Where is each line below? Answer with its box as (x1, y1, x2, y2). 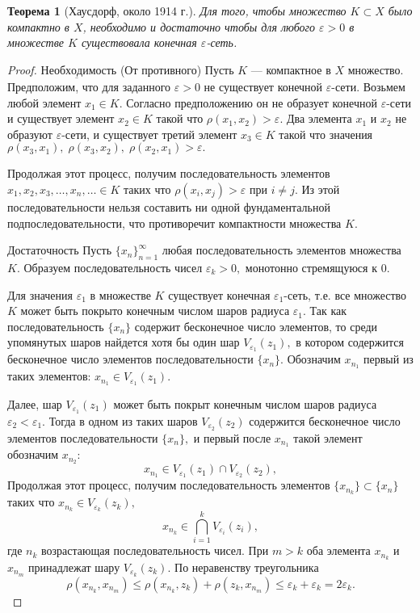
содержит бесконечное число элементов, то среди (134, 317, 378, 334)
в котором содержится (296, 334, 404, 351)
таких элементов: (7, 367, 91, 384)
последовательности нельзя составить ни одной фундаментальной (7, 198, 330, 215)
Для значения (7, 286, 73, 303)
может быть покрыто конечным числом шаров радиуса (20, 302, 290, 319)
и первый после (193, 429, 271, 446)
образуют (7, 125, 52, 142)
